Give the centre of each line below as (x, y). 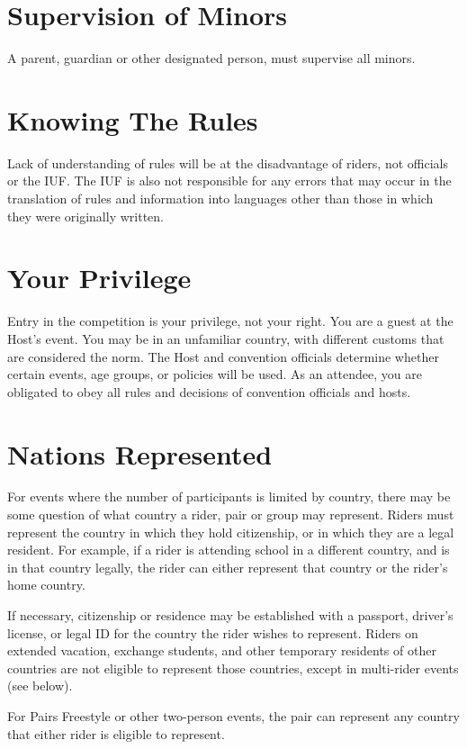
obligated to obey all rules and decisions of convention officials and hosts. (209, 391)
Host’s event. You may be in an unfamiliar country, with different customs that (226, 338)
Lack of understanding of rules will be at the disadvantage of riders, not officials (228, 162)
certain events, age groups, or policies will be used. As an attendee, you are (215, 374)
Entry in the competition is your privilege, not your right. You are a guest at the (230, 321)
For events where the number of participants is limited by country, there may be (229, 496)
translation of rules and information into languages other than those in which (220, 199)
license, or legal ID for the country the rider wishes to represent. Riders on (213, 632)
